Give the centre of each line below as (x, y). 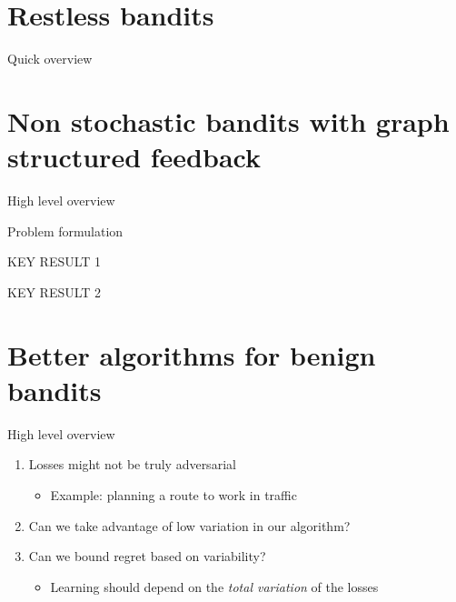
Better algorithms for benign (192, 354)
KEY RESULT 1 (55, 261)
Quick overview (50, 59)
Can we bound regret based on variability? (147, 556)
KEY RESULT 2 (55, 291)
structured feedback (134, 157)
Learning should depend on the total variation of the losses (214, 586)
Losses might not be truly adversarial (132, 464)
